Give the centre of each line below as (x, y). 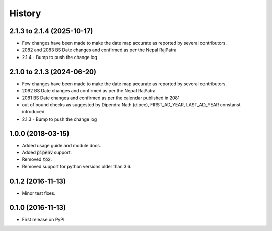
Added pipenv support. (47, 152)
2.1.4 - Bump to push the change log (60, 57)
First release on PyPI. (44, 219)
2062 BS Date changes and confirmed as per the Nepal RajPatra (89, 91)
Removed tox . (37, 159)
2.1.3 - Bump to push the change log (59, 119)
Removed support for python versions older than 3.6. (77, 166)
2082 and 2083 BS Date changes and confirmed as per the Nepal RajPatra (99, 50)
